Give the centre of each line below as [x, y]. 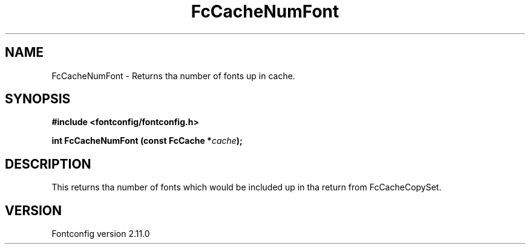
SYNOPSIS [38, 99]
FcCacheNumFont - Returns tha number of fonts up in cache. [173, 76]
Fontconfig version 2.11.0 [101, 234]
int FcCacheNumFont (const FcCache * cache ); [147, 141]
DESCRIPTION [48, 164]
